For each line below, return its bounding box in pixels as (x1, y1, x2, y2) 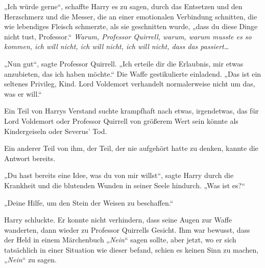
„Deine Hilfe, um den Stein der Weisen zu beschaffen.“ (4, 197, 174, 208)
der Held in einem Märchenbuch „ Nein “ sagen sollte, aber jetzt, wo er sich (4, 234, 236, 245)
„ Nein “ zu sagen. (4, 254, 57, 265)
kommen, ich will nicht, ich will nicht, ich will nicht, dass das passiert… (4, 41, 229, 52)
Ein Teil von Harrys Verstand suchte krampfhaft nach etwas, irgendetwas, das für (4, 105, 259, 116)
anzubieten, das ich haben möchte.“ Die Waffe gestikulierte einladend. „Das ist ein (4, 68, 261, 79)
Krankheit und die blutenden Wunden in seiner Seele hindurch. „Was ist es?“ (4, 180, 245, 190)
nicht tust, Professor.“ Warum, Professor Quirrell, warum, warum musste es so (4, 31, 252, 41)
